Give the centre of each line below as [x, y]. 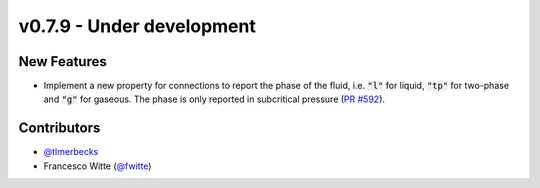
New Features [62, 61]
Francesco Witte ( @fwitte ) [97, 166]
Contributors [59, 128]
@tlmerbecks [71, 152]
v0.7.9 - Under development [137, 26]
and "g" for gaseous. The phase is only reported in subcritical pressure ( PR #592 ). [214, 99]
